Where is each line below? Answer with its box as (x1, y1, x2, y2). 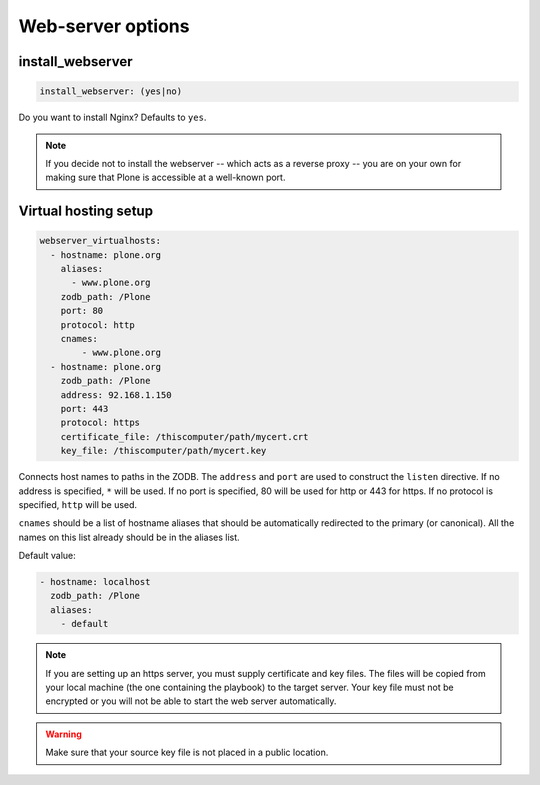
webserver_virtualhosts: (39, 235, 162, 247)
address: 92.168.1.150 (60, 389, 172, 400)
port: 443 (60, 403, 109, 414)
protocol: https (60, 417, 140, 429)
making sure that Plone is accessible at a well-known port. (45, 171, 286, 184)
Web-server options (18, 15, 190, 37)
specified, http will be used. (18, 498, 138, 510)
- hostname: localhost (39, 576, 151, 588)
